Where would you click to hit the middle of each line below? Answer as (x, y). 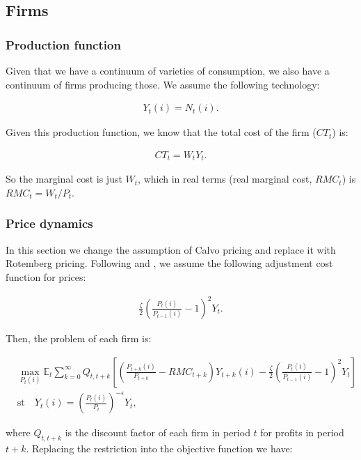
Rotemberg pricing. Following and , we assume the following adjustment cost (169, 263)
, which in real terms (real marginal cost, (225, 179)
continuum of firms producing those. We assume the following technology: (163, 84)
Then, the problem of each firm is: (79, 338)
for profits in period (302, 432)
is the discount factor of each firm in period (158, 432)
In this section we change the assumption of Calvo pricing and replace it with (171, 249)
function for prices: (46, 276)
